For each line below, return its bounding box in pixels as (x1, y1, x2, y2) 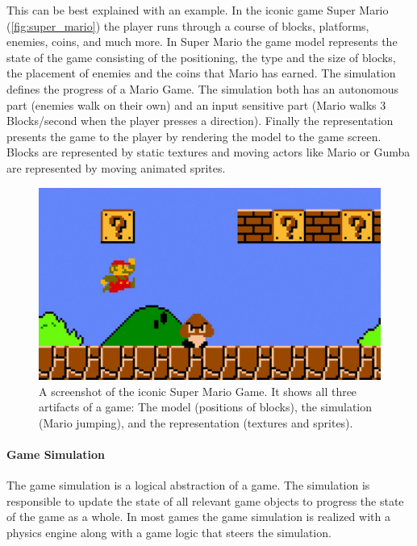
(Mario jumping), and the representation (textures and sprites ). (39, 414, 353, 431)
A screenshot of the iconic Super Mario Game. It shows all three (39, 382, 357, 399)
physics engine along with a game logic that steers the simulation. (6, 523, 332, 540)
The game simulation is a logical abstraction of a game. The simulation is (6, 477, 370, 494)
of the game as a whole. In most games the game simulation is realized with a (6, 508, 390, 525)
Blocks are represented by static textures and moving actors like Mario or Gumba (6, 144, 411, 160)
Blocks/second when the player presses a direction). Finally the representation (6, 112, 394, 129)
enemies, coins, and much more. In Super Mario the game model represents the (6, 33, 398, 50)
